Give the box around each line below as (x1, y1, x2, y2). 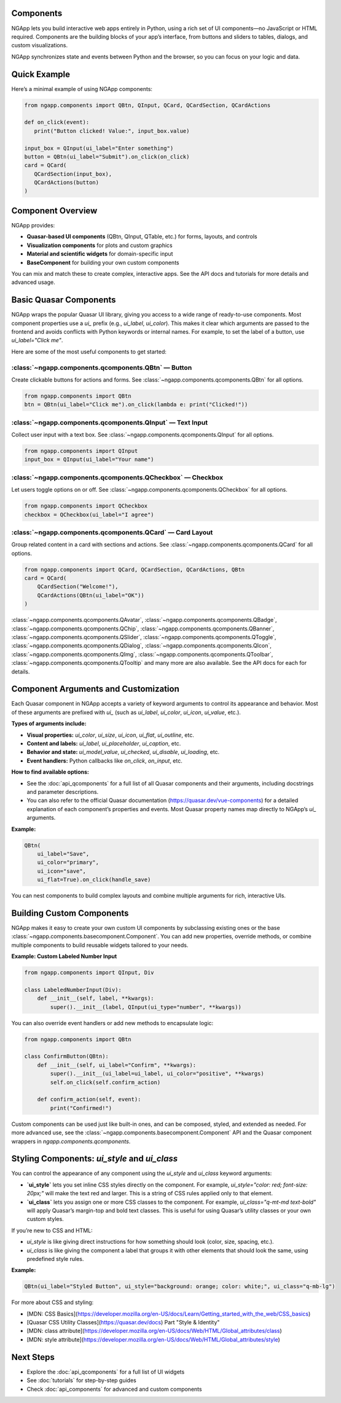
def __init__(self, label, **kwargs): (37, 995, 154, 1002)
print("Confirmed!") (50, 1104, 112, 1112)
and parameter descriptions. (26, 788, 99, 795)
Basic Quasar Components (11, 295, 116, 305)
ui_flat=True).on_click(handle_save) (37, 876, 151, 883)
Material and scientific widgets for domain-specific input (26, 250, 173, 257)
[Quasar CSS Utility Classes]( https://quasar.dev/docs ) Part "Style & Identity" (26, 1319, 220, 1326)
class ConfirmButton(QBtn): (24, 1053, 109, 1060)
